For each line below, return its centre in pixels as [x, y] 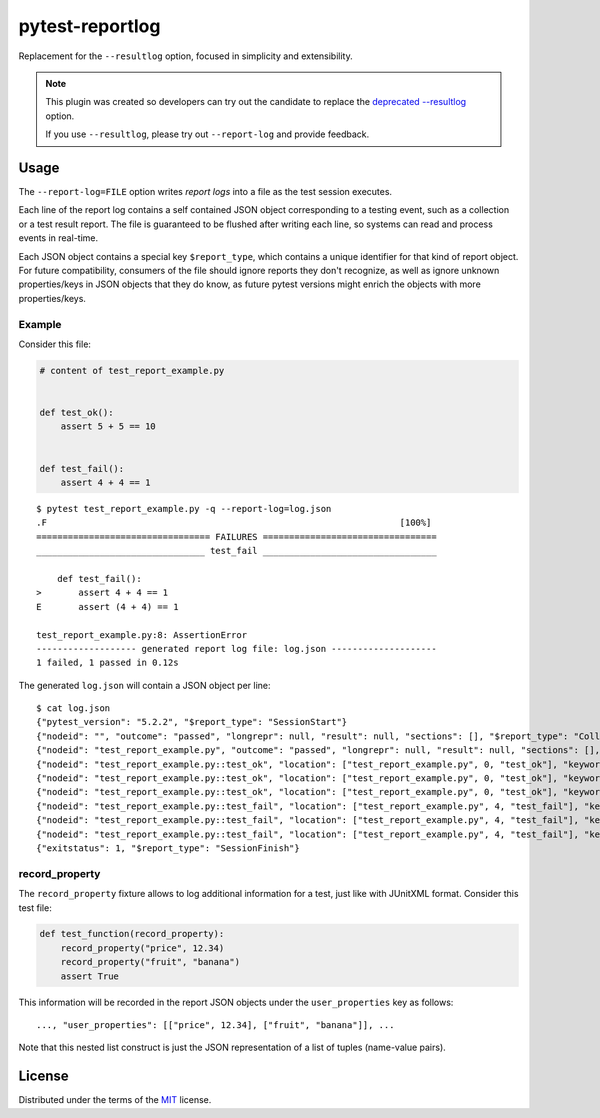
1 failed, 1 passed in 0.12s [107, 663]
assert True [90, 976]
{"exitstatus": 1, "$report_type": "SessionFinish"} [168, 848]
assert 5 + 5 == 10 [108, 426]
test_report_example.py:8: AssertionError [142, 634]
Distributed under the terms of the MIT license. [115, 1100]
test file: [35, 907]
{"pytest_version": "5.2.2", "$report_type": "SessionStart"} [192, 722]
